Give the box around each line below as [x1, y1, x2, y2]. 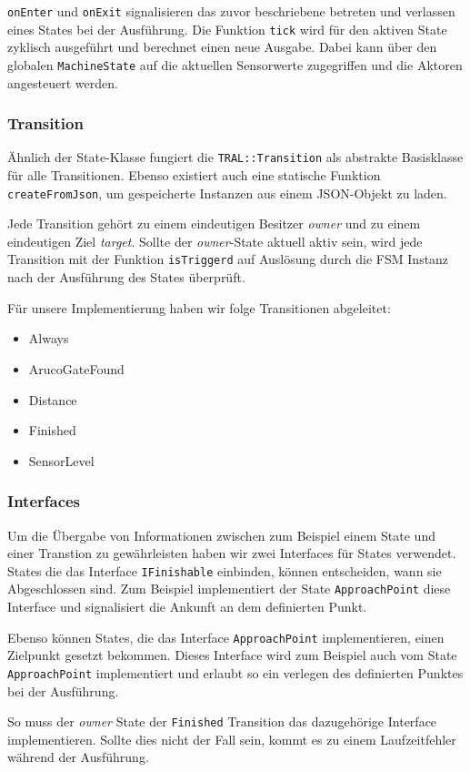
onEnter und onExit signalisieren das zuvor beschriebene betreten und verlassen [7, 2, 455, 20]
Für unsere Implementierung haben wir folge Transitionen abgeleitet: [7, 298, 391, 317]
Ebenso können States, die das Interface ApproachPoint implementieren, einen [7, 627, 445, 646]
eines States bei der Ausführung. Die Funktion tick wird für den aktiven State [7, 19, 447, 38]
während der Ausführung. [7, 747, 149, 767]
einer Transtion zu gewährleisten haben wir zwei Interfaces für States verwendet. [7, 543, 456, 563]
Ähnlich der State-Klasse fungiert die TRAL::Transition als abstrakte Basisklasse [7, 147, 464, 167]
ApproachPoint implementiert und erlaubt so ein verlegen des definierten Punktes [7, 663, 464, 682]
